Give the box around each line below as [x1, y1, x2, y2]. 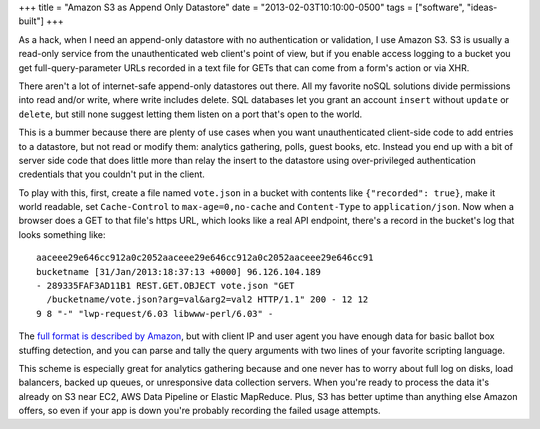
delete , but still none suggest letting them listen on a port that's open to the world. [18, 108, 363, 120]
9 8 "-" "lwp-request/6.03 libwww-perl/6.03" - [36, 308, 274, 319]
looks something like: [18, 228, 106, 240]
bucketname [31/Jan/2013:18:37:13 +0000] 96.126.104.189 [36, 266, 322, 277]
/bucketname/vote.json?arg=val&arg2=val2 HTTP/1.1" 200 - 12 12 [46, 294, 369, 305]
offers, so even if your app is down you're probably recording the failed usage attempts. [18, 405, 381, 417]
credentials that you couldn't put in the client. [18, 168, 205, 180]
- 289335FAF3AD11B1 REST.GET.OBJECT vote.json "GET [36, 280, 295, 292]
